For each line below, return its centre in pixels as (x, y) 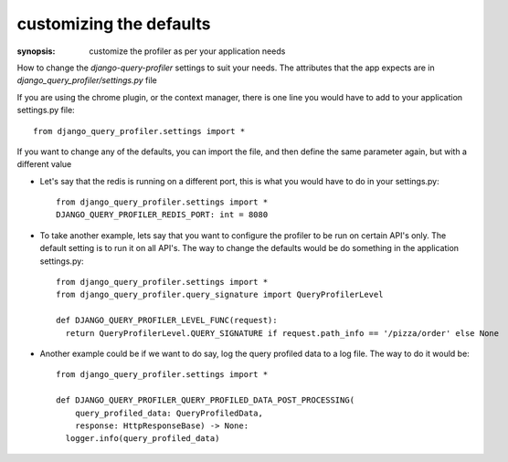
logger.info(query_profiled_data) (143, 439)
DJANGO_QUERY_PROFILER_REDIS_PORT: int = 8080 (162, 215)
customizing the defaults (114, 24)
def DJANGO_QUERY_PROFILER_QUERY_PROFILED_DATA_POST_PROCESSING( (206, 400)
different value (44, 164)
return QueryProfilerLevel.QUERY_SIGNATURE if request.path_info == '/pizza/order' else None (282, 333)
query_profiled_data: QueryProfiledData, (169, 413)
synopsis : (36, 51)
